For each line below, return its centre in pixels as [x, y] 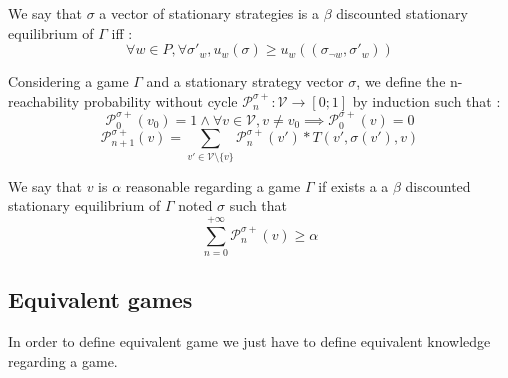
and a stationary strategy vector [245, 81]
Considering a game [68, 81]
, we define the [401, 81]
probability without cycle [160, 100]
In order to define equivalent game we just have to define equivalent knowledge [249, 341]
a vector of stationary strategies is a [209, 13]
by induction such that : [426, 100]
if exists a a [353, 185]
